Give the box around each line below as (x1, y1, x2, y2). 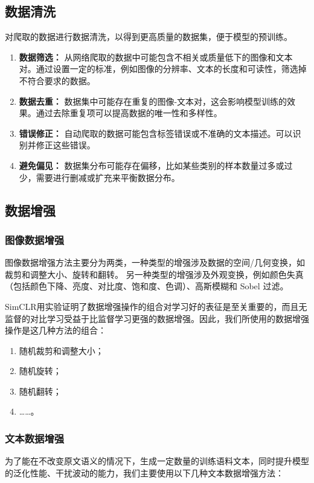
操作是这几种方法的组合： (5, 324, 106, 337)
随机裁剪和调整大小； (19, 344, 104, 356)
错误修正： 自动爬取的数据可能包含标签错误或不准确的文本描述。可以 (19, 126, 293, 139)
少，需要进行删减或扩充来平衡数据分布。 (19, 171, 180, 183)
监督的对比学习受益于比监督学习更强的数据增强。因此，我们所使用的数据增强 (5, 312, 309, 324)
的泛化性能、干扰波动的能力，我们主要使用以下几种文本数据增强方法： (5, 466, 284, 479)
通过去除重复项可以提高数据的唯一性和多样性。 (36, 107, 222, 119)
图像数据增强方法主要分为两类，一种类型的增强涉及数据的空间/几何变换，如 (5, 256, 305, 269)
